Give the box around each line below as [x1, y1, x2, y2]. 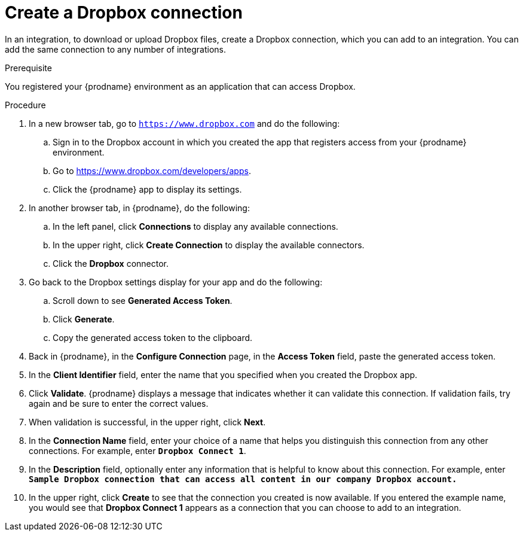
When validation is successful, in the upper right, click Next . [29, 416, 266, 427]
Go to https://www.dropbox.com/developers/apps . [53, 165, 251, 176]
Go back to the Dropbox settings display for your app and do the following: [29, 276, 323, 287]
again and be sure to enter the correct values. [29, 398, 209, 409]
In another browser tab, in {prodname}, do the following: [29, 202, 250, 213]
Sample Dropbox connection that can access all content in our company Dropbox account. [29, 474, 457, 484]
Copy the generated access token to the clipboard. [53, 332, 253, 343]
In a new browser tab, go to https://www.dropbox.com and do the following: [29, 118, 340, 129]
